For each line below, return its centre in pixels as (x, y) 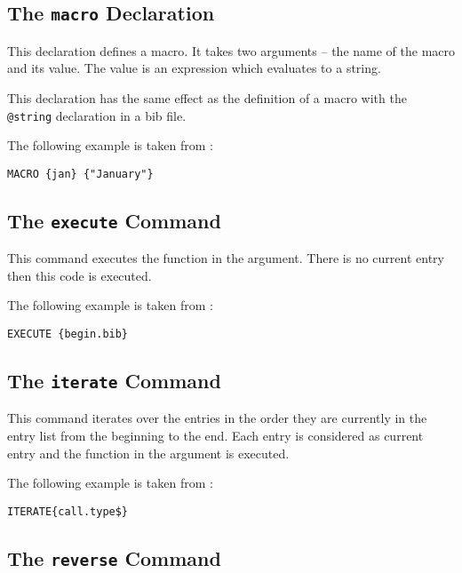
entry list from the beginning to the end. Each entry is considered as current (215, 436)
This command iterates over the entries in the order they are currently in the (217, 418)
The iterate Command (114, 381)
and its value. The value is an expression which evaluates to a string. (194, 68)
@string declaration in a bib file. (97, 115)
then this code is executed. (80, 275)
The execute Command (114, 220)
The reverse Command (114, 557)
